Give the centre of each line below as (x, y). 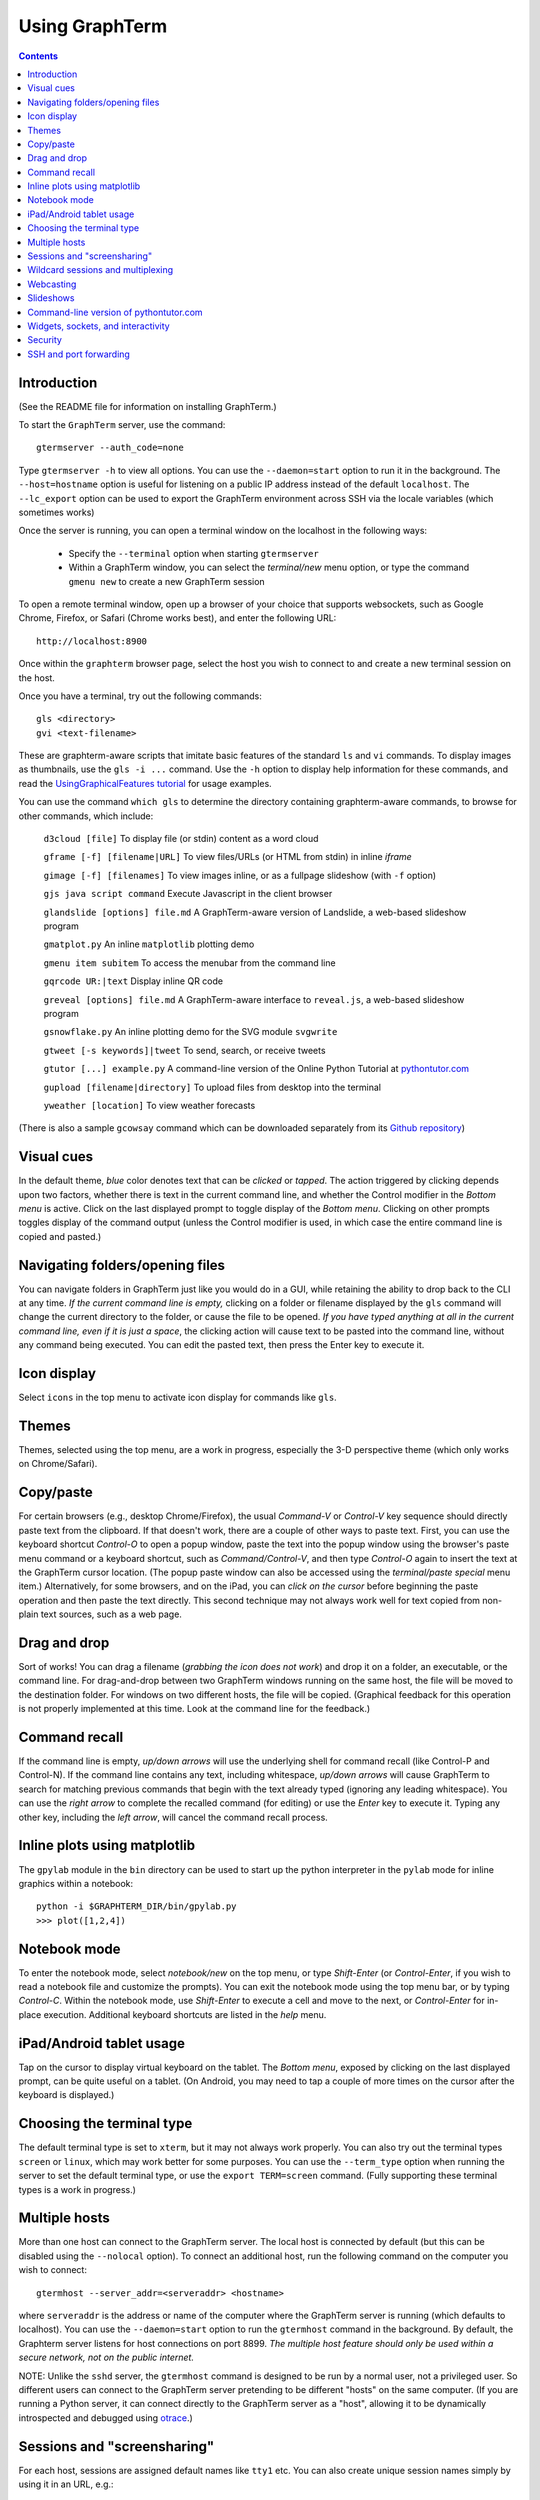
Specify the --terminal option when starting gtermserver (193, 553)
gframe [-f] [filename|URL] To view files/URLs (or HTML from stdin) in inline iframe (227, 857)
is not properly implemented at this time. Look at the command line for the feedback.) (194, 1709)
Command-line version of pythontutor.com (115, 312)
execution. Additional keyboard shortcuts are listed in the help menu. (185, 2014)
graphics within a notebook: (76, 1883)
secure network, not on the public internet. (106, 2357)
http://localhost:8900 (92, 641)
